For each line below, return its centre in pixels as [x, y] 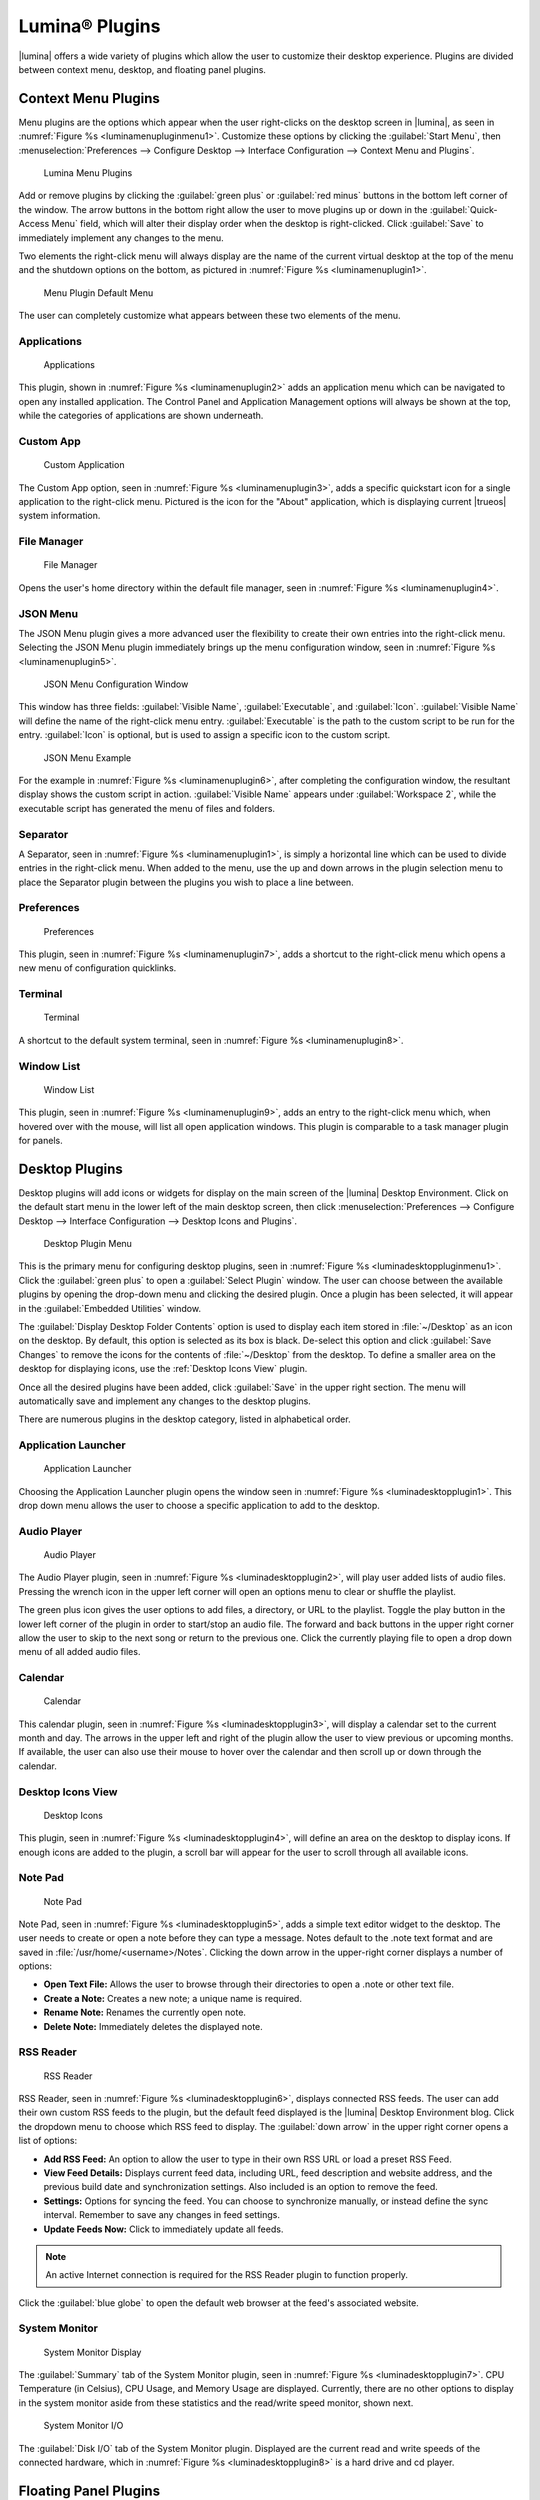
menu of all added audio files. [79, 1652]
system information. [59, 516]
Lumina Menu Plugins [88, 173]
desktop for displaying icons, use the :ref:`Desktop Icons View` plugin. [163, 1369]
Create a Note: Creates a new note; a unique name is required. [172, 1998]
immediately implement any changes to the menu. [121, 237]
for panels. [41, 1140]
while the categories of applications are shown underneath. [141, 416]
